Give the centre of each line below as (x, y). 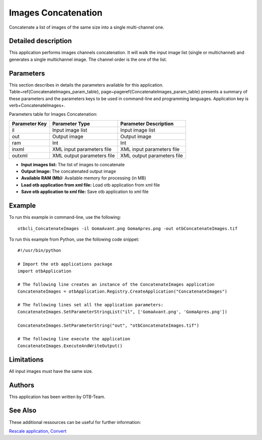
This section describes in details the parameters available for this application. (86, 85)
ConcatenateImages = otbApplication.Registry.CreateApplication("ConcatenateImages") (123, 291)
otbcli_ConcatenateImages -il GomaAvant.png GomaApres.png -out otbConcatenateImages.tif (128, 228)
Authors (22, 385)
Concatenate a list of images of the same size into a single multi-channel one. (87, 27)
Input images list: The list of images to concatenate (73, 164)
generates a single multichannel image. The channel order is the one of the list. (88, 59)
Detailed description (41, 41)
